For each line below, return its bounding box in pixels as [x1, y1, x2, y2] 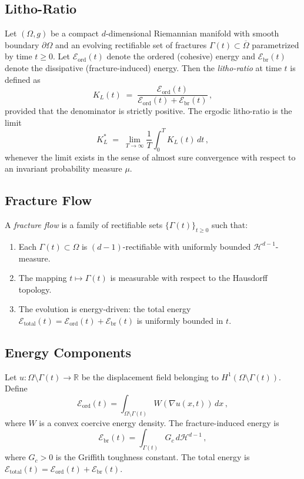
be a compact [50, 27, 99, 39]
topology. [18, 283, 52, 295]
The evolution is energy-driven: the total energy [18, 303, 191, 315]
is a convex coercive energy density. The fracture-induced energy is [39, 416, 279, 428]
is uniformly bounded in [136, 314, 223, 326]
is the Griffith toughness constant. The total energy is [55, 451, 250, 463]
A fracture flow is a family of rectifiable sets [5, 219, 163, 231]
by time [5, 50, 32, 62]
